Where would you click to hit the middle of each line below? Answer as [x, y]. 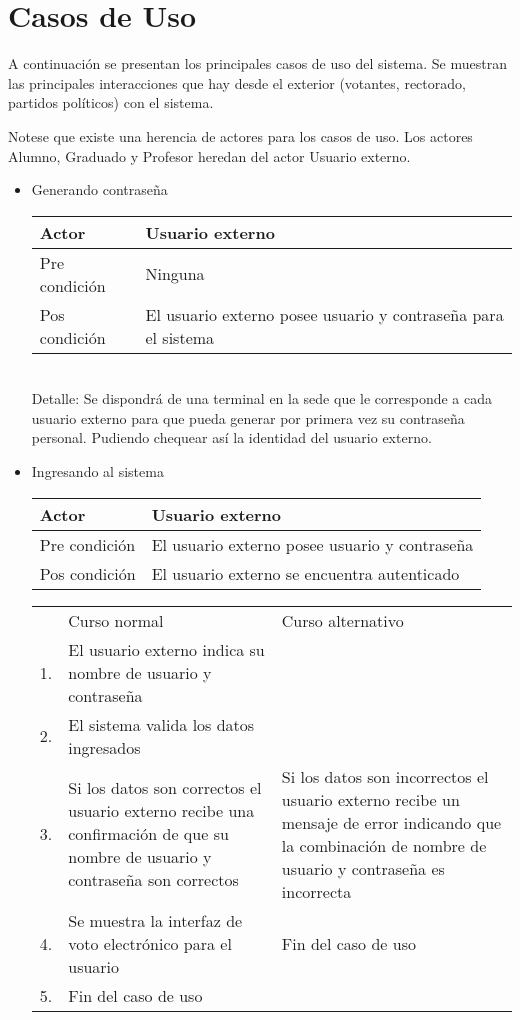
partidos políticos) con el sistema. [111, 102]
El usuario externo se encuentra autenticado [305, 573]
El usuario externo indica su [166, 649]
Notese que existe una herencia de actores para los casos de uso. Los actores [240, 135]
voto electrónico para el [150, 943]
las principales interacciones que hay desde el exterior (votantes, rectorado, [237, 82]
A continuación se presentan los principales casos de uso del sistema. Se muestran [257, 63]
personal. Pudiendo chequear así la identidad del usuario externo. [231, 437]
